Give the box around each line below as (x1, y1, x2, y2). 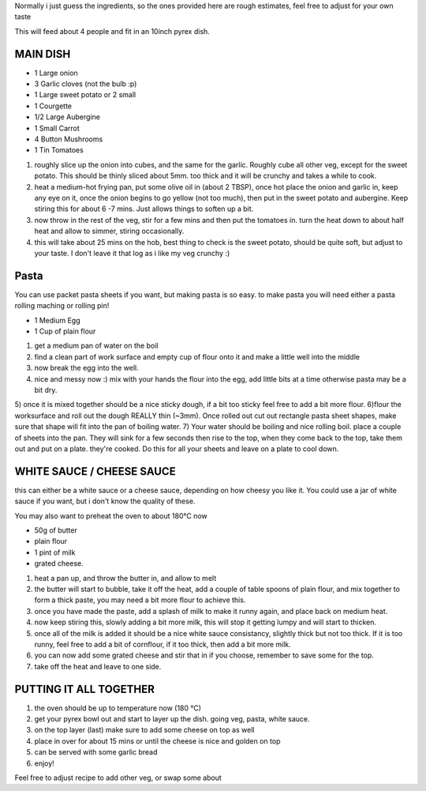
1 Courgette (34, 101, 73, 111)
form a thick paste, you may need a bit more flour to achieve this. (34, 595, 246, 605)
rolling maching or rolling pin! (14, 301, 110, 311)
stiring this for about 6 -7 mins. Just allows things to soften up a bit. (34, 204, 254, 213)
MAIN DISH (14, 47, 71, 61)
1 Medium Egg (34, 315, 80, 325)
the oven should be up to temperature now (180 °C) (34, 703, 201, 713)
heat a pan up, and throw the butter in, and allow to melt (34, 573, 217, 582)
